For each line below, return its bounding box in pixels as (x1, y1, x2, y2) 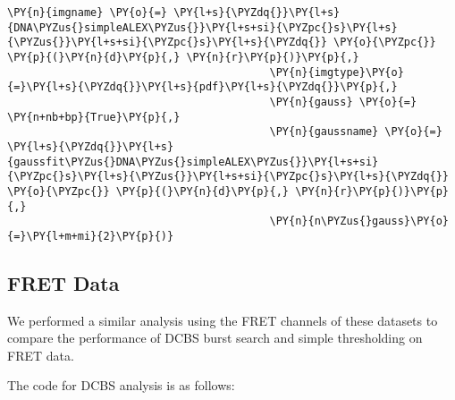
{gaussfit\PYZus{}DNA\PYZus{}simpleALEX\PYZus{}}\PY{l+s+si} (7, 155, 379, 168)
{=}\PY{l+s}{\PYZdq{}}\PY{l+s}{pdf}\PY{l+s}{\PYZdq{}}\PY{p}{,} (7, 81, 398, 94)
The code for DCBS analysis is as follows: (7, 376, 235, 395)
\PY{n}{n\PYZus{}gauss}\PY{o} (269, 215, 449, 228)
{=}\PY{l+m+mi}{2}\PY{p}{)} (7, 229, 174, 243)
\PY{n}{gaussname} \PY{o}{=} (269, 125, 442, 139)
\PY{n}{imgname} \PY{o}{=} (7, 6, 167, 19)
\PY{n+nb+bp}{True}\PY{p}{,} (7, 110, 181, 123)
